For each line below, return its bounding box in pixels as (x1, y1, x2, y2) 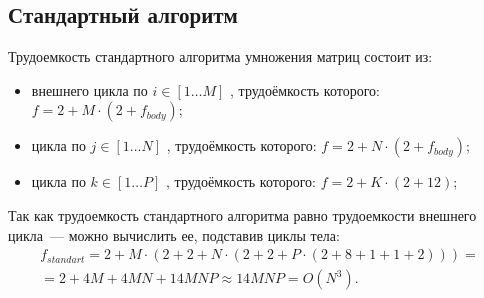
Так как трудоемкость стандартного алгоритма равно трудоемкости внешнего (8, 204, 477, 225)
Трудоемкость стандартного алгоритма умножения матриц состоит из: (8, 46, 433, 67)
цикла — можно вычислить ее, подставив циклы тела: (8, 224, 340, 245)
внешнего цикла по (31, 79, 148, 100)
